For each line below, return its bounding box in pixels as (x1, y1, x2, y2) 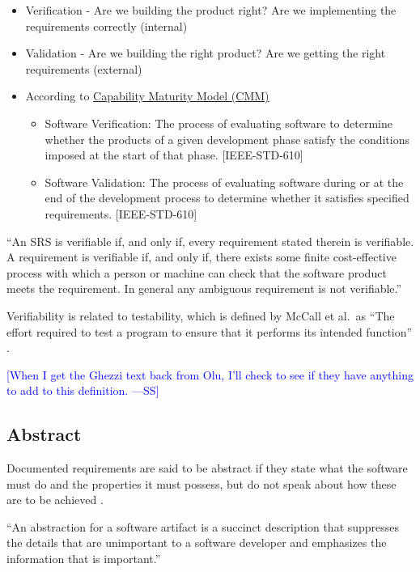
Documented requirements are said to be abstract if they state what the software (6, 460, 408, 477)
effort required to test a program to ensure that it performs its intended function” (6, 323, 413, 340)
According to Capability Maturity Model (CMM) (25, 87, 269, 104)
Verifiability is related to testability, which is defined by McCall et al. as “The (6, 307, 395, 324)
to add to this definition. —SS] (6, 382, 159, 399)
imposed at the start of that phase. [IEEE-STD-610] (45, 146, 303, 163)
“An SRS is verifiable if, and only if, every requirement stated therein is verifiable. (6, 232, 414, 249)
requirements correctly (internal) (25, 17, 188, 34)
